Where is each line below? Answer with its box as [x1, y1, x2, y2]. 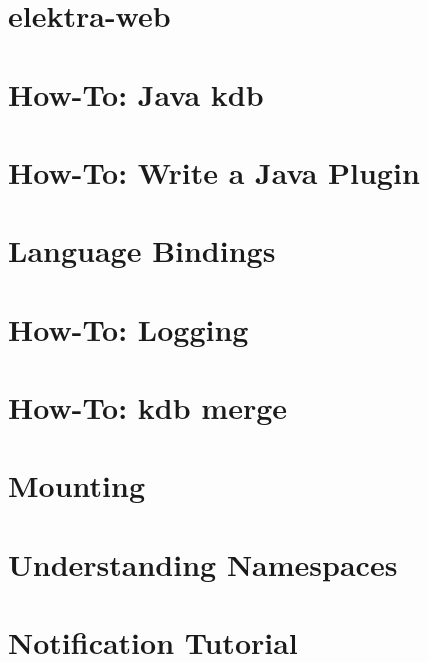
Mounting [8, 465, 146, 506]
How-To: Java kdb [8, 73, 264, 114]
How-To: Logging [8, 308, 249, 349]
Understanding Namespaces [8, 543, 398, 584]
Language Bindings [8, 230, 276, 271]
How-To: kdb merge [8, 387, 288, 428]
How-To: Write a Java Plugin [8, 151, 420, 192]
